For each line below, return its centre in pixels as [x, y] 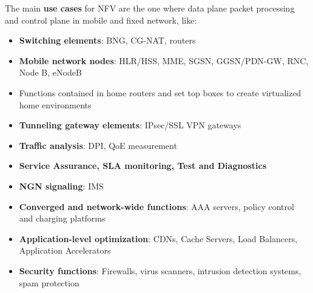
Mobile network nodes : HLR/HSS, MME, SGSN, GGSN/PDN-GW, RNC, [164, 60]
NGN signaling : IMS [61, 186]
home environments [55, 104]
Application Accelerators [65, 250]
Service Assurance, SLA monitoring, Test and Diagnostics [143, 166]
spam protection [49, 282]
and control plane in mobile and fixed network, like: [101, 20]
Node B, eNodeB [50, 72]
